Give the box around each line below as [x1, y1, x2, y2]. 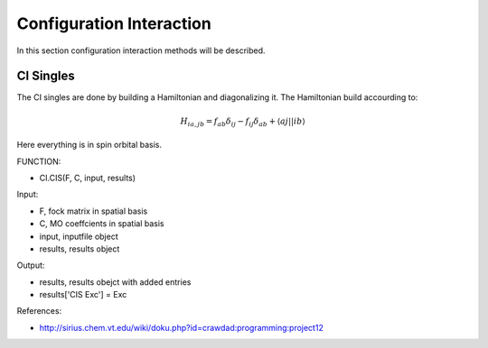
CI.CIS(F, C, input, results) [39, 172, 136, 183]
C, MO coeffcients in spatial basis [39, 218, 164, 229]
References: [16, 306, 62, 316]
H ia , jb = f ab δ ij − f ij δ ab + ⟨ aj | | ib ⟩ [180, 115, 306, 128]
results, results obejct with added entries [39, 276, 192, 288]
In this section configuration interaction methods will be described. [16, 45, 266, 56]
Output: [16, 260, 45, 270]
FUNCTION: [16, 156, 61, 167]
